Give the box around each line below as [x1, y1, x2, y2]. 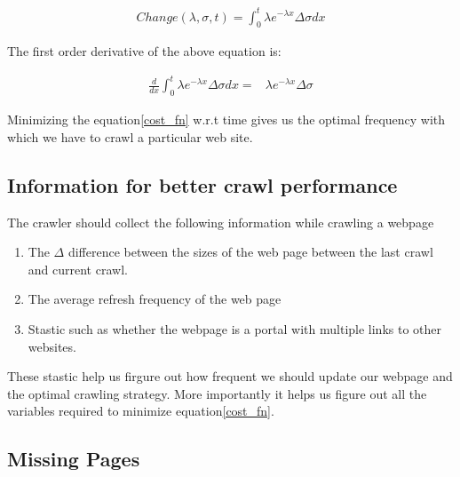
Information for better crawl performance [7, 171, 398, 198]
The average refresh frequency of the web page [28, 290, 282, 308]
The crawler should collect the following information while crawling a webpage [7, 212, 434, 231]
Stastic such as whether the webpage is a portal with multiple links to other [28, 320, 442, 338]
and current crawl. [28, 259, 128, 278]
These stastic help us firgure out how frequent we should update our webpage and [7, 367, 453, 386]
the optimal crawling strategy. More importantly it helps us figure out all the [7, 384, 427, 402]
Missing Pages [7, 445, 140, 473]
